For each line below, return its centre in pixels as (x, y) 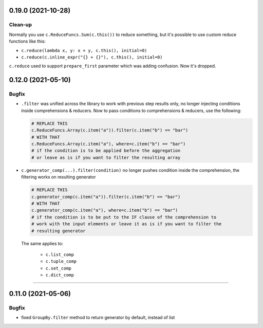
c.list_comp (60, 255)
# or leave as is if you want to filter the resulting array (106, 157)
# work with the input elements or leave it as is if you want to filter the (126, 224)
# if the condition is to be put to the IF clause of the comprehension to (124, 217)
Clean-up (20, 25)
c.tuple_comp (61, 261)
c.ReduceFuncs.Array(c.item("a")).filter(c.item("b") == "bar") (110, 130)
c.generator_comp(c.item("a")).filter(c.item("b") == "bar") (106, 197)
